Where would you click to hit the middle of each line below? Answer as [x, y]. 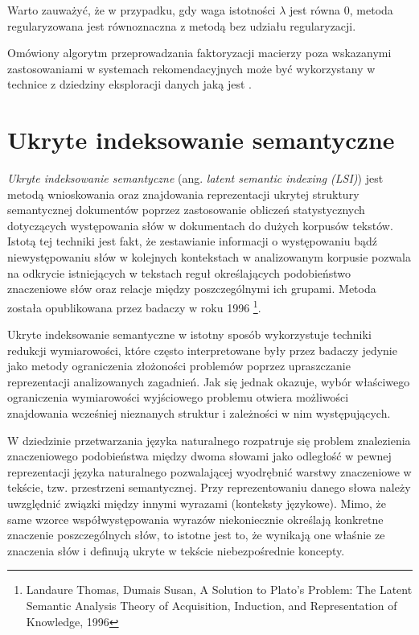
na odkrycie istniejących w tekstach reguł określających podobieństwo [179, 272]
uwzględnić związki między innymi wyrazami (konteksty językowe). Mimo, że [197, 503]
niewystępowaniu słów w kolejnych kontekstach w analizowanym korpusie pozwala [209, 257]
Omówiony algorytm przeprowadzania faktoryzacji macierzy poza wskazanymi [199, 53]
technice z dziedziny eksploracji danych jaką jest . [129, 84]
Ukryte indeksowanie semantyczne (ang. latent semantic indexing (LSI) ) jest [195, 178]
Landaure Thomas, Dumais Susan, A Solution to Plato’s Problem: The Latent [219, 590]
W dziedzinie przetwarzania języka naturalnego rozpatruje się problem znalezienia [209, 440]
